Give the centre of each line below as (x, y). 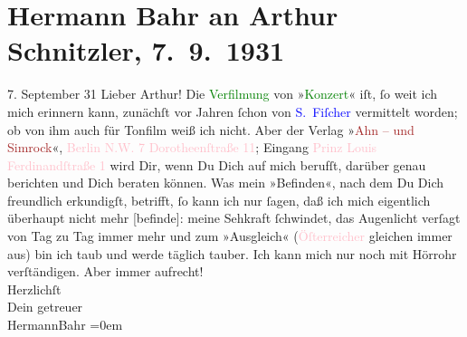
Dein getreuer (45, 307)
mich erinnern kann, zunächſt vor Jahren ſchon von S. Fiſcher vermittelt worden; (233, 111)
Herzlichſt (34, 289)
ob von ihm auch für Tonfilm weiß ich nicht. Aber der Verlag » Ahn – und (211, 129)
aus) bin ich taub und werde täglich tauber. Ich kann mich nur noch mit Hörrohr (232, 253)
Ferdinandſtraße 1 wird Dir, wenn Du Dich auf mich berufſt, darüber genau (217, 164)
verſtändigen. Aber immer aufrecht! (105, 271)
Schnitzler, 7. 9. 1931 (146, 50)
